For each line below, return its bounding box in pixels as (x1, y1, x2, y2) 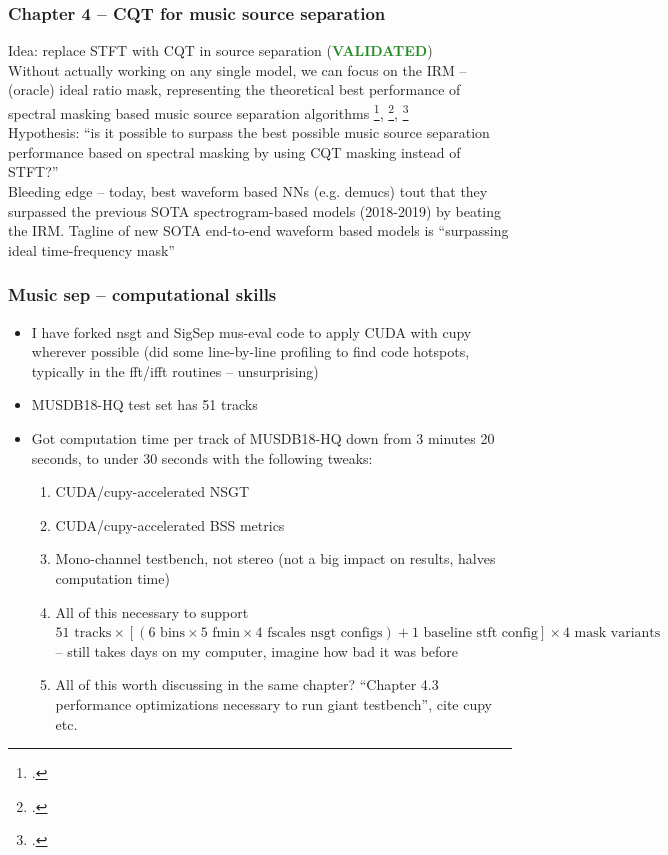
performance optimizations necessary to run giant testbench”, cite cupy (55, 693, 492, 714)
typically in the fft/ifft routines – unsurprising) (31, 360, 319, 381)
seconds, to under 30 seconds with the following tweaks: (31, 447, 373, 468)
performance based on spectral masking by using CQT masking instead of (8, 141, 461, 162)
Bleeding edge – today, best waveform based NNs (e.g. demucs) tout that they (8, 181, 488, 202)
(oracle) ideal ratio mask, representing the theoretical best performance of (8, 79, 461, 100)
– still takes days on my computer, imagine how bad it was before (55, 640, 459, 661)
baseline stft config (423, 626, 539, 641)
